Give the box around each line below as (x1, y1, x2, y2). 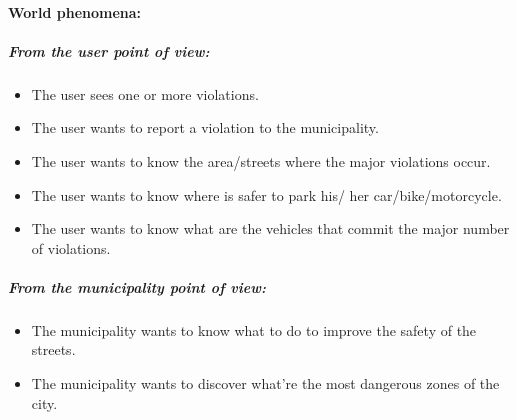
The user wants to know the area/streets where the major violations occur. (31, 150, 491, 171)
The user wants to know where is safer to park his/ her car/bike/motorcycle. (31, 184, 502, 205)
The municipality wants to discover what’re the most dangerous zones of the (31, 373, 500, 394)
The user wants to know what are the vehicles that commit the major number (31, 218, 510, 239)
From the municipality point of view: (8, 276, 266, 297)
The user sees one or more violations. (31, 83, 259, 104)
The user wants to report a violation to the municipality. (31, 117, 379, 138)
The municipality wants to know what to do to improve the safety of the (31, 319, 477, 340)
